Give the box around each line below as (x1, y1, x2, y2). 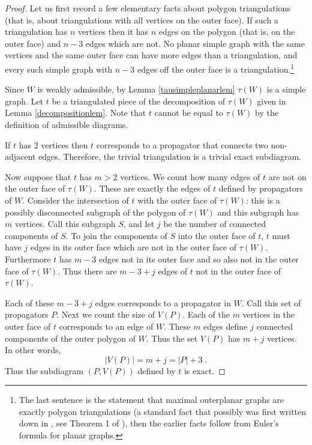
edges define (203, 319, 248, 332)
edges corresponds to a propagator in (95, 296, 231, 309)
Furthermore (5, 252, 51, 265)
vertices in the (242, 308, 295, 321)
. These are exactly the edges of (94, 182, 211, 195)
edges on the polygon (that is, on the (158, 25, 295, 38)
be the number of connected (163, 217, 266, 230)
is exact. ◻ (184, 364, 226, 377)
